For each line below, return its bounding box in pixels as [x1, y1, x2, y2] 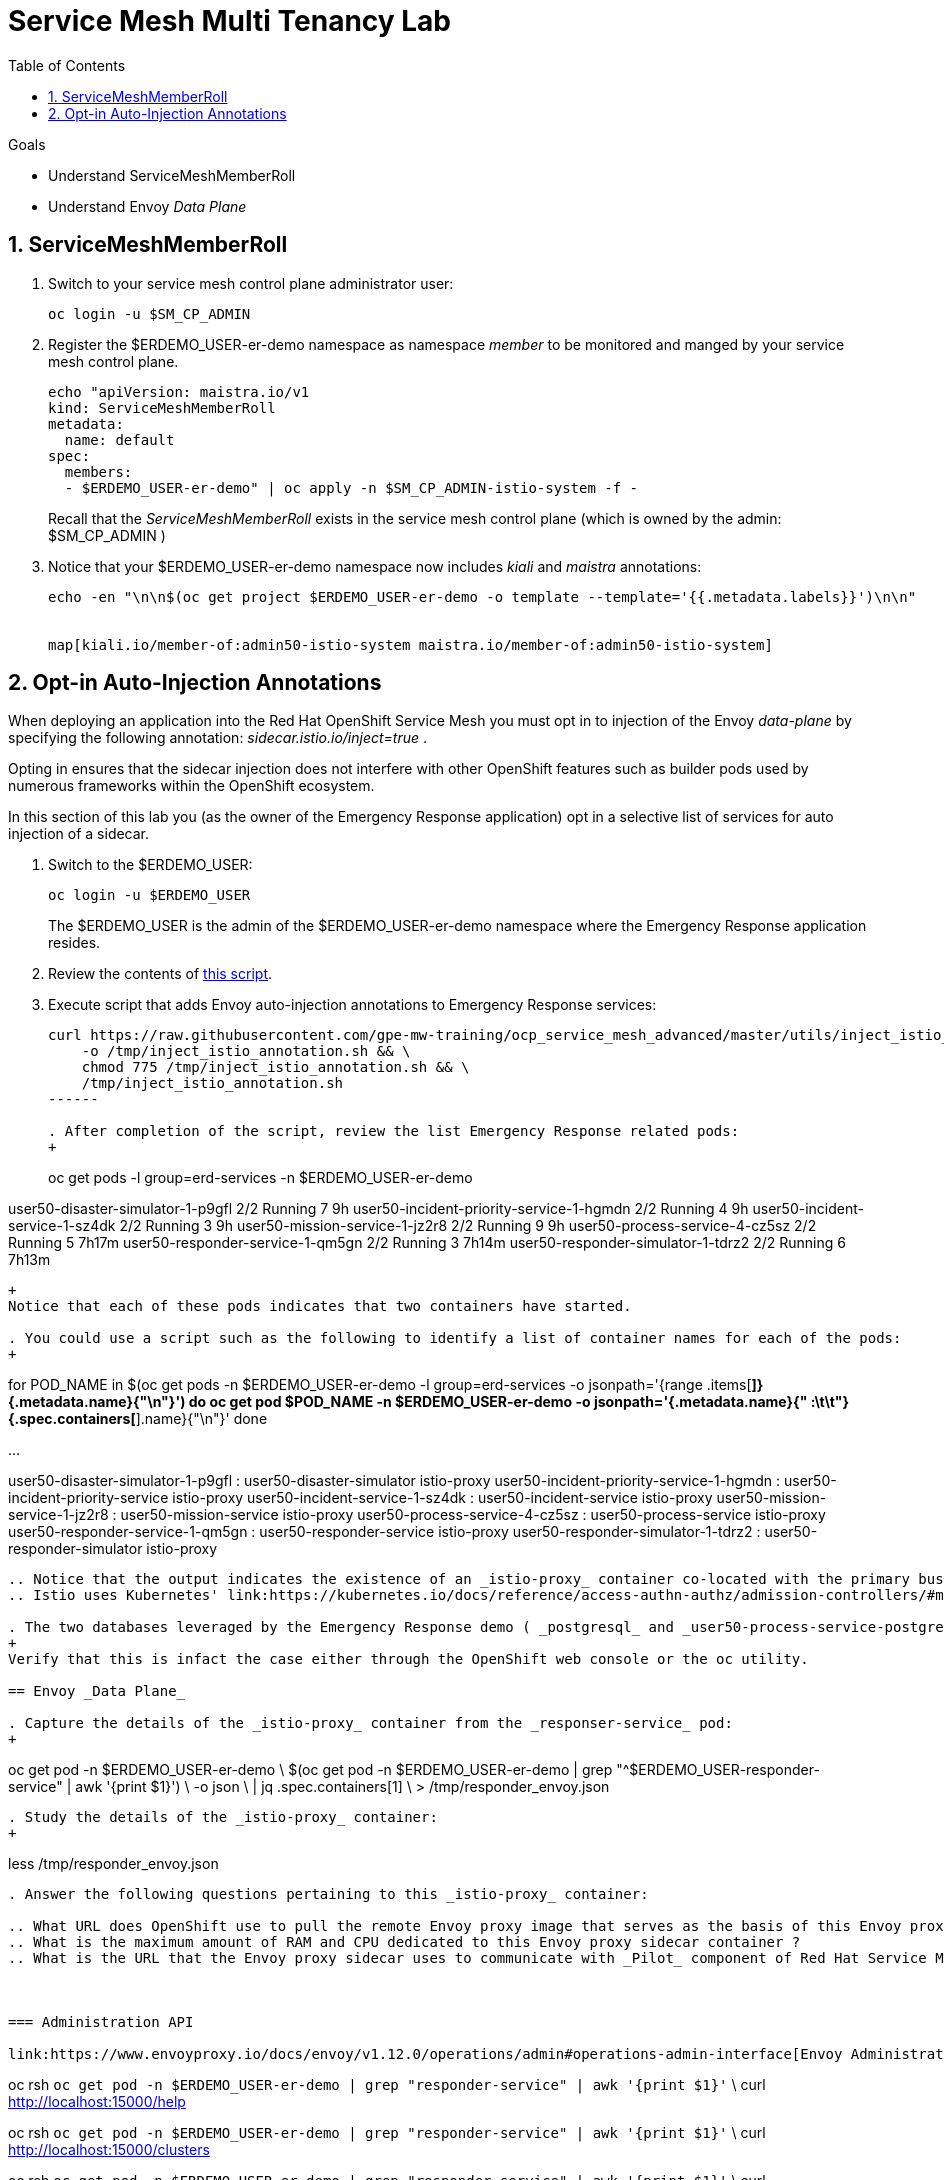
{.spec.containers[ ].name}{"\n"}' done [8, 1410, 268, 1428]
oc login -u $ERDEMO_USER [48, 887, 251, 904]
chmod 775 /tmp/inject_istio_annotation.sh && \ [81, 1059, 470, 1076]
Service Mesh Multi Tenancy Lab [8, 4, 452, 38]
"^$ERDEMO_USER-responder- [616, 1761, 820, 1779]
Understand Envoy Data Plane [48, 197, 247, 215]
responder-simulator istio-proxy [8, 1540, 218, 1558]
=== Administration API [8, 2014, 194, 2031]
